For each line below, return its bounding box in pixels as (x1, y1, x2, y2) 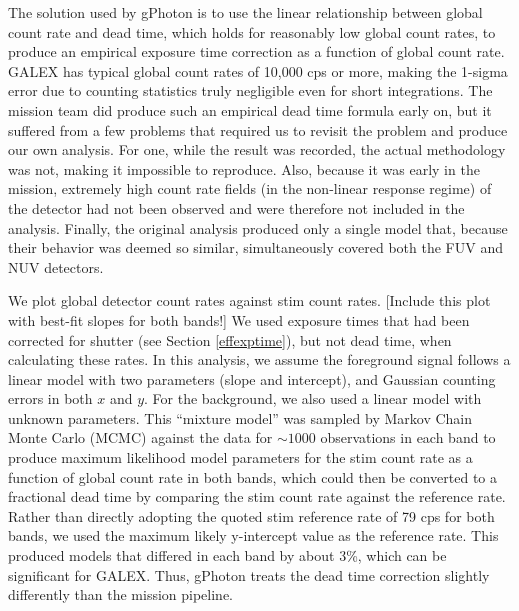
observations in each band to (320, 427, 496, 448)
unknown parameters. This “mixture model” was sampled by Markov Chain (8, 407, 473, 428)
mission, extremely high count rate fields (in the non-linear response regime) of (8, 178, 492, 199)
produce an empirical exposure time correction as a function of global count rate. (8, 41, 505, 62)
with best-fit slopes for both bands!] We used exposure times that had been (8, 309, 470, 330)
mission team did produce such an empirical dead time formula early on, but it (8, 99, 492, 120)
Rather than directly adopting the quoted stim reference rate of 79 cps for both (8, 505, 495, 526)
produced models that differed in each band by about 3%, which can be (8, 545, 447, 566)
